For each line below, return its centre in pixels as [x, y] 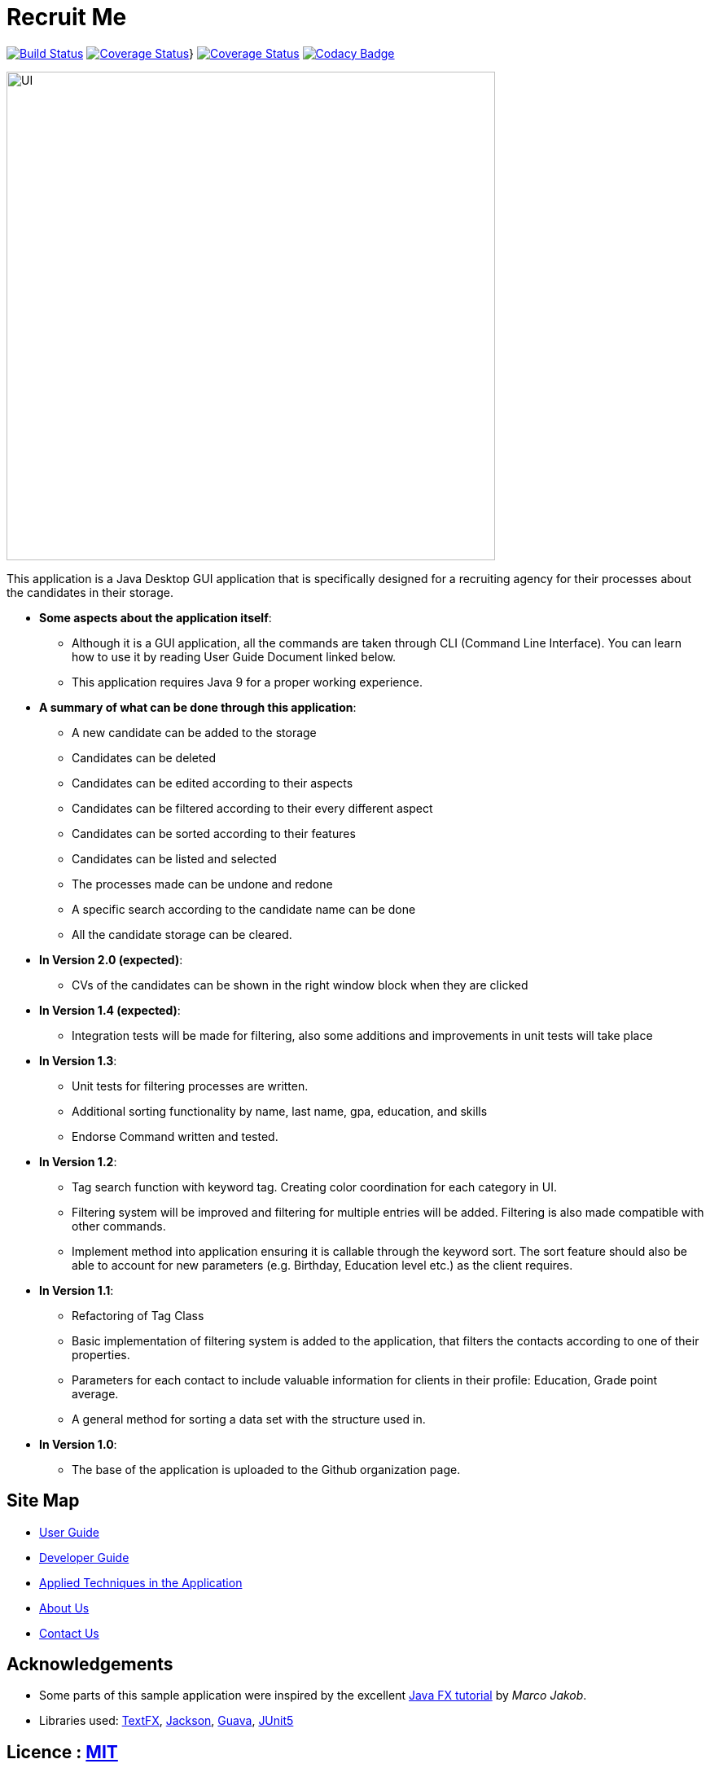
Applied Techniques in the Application [141, 1582]
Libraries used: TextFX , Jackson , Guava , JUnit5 [167, 1721]
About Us [64, 1608]
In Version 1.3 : [78, 1060]
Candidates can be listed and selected [174, 858]
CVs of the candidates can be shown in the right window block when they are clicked [300, 985]
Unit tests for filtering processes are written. [190, 1086]
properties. [101, 1354]
